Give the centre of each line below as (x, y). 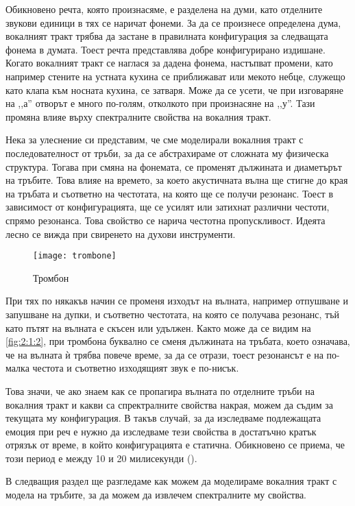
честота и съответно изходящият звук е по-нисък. (136, 368)
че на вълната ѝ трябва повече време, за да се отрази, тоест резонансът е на (164, 354)
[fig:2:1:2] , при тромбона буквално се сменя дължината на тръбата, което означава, (178, 341)
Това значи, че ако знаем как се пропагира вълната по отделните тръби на (160, 390)
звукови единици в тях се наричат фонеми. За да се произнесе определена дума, (173, 22)
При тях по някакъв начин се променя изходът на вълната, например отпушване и (177, 301)
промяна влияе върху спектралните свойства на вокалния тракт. (138, 116)
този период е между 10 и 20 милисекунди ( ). (101, 458)
